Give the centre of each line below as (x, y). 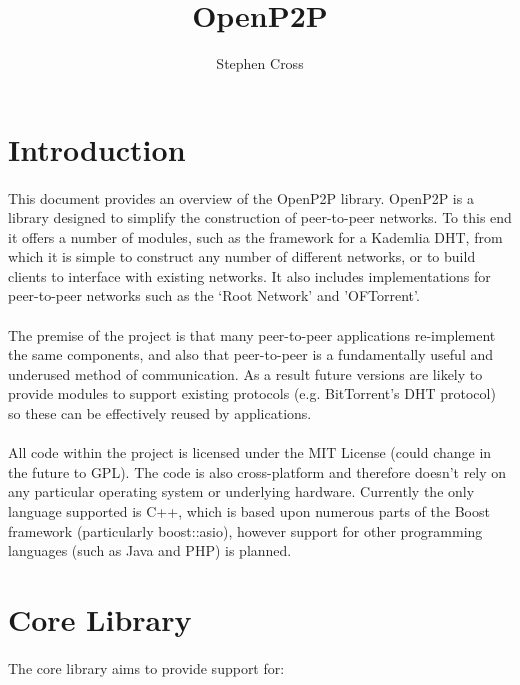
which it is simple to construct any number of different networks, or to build (242, 256)
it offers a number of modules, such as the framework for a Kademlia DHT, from (255, 236)
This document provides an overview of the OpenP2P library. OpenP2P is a (241, 197)
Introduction (97, 148)
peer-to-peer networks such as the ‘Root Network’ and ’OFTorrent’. (214, 295)
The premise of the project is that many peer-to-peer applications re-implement (252, 334)
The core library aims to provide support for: (146, 667)
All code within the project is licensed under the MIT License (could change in (250, 452)
